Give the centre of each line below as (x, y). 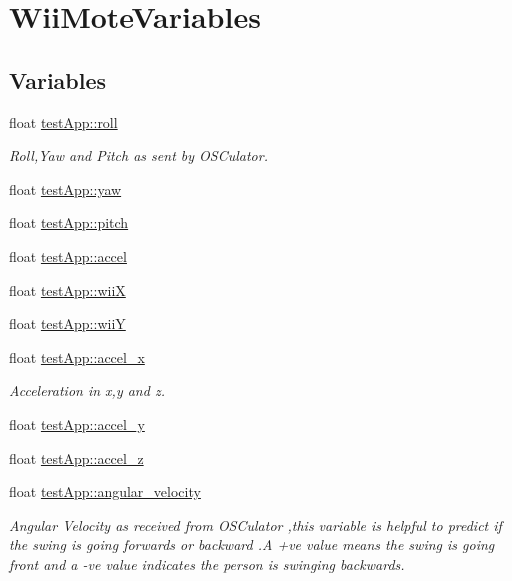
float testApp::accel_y (77, 423)
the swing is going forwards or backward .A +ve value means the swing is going (252, 544)
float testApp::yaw (65, 188)
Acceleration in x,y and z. (87, 390)
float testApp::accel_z (76, 457)
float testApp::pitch (69, 222)
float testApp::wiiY (67, 323)
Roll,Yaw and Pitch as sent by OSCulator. (138, 155)
